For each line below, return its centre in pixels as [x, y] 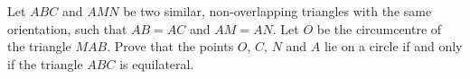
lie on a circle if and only [393, 46]
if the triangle [45, 63]
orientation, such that [67, 28]
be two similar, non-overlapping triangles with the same [277, 11]
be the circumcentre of [379, 28]
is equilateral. [157, 63]
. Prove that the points [170, 46]
